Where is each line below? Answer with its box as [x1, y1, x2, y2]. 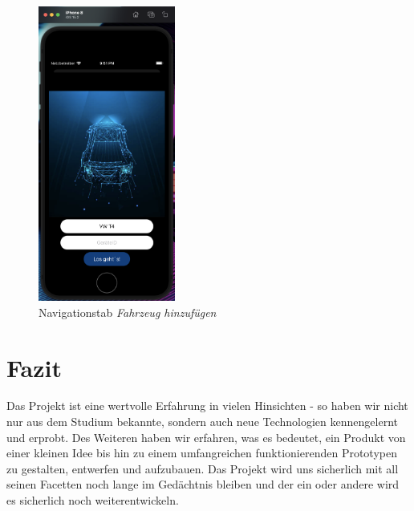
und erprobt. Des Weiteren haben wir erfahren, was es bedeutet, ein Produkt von [6, 428, 406, 445]
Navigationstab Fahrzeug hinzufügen [39, 303, 217, 320]
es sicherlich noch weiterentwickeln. [6, 492, 179, 509]
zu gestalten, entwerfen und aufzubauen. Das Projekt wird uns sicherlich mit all [6, 460, 399, 477]
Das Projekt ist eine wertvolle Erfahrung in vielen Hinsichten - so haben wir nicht [6, 397, 408, 414]
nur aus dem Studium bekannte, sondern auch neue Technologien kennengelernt [6, 413, 398, 430]
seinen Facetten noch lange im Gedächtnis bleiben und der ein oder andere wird [6, 476, 400, 493]
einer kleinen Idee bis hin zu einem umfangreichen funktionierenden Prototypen [6, 444, 397, 461]
